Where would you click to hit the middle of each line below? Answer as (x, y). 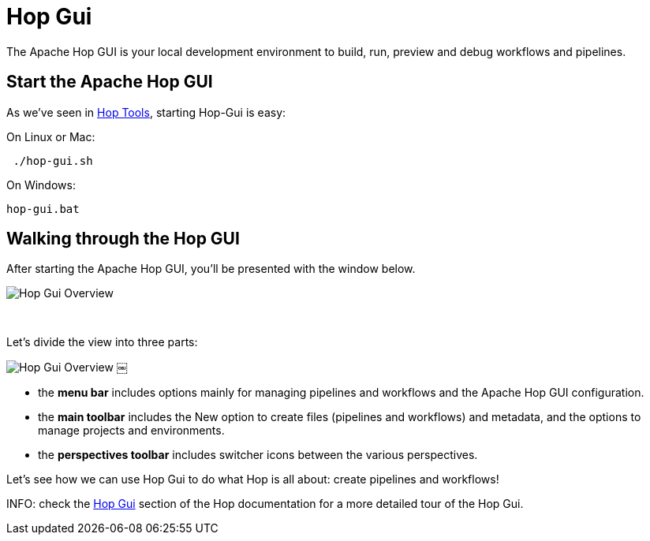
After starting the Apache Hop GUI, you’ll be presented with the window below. (211, 269)
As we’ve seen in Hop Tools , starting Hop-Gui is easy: (146, 112)
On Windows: (41, 185)
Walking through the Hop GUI (123, 239)
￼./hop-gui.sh (50, 160)
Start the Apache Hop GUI (110, 82)
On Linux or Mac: (51, 136)
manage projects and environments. (131, 431)
